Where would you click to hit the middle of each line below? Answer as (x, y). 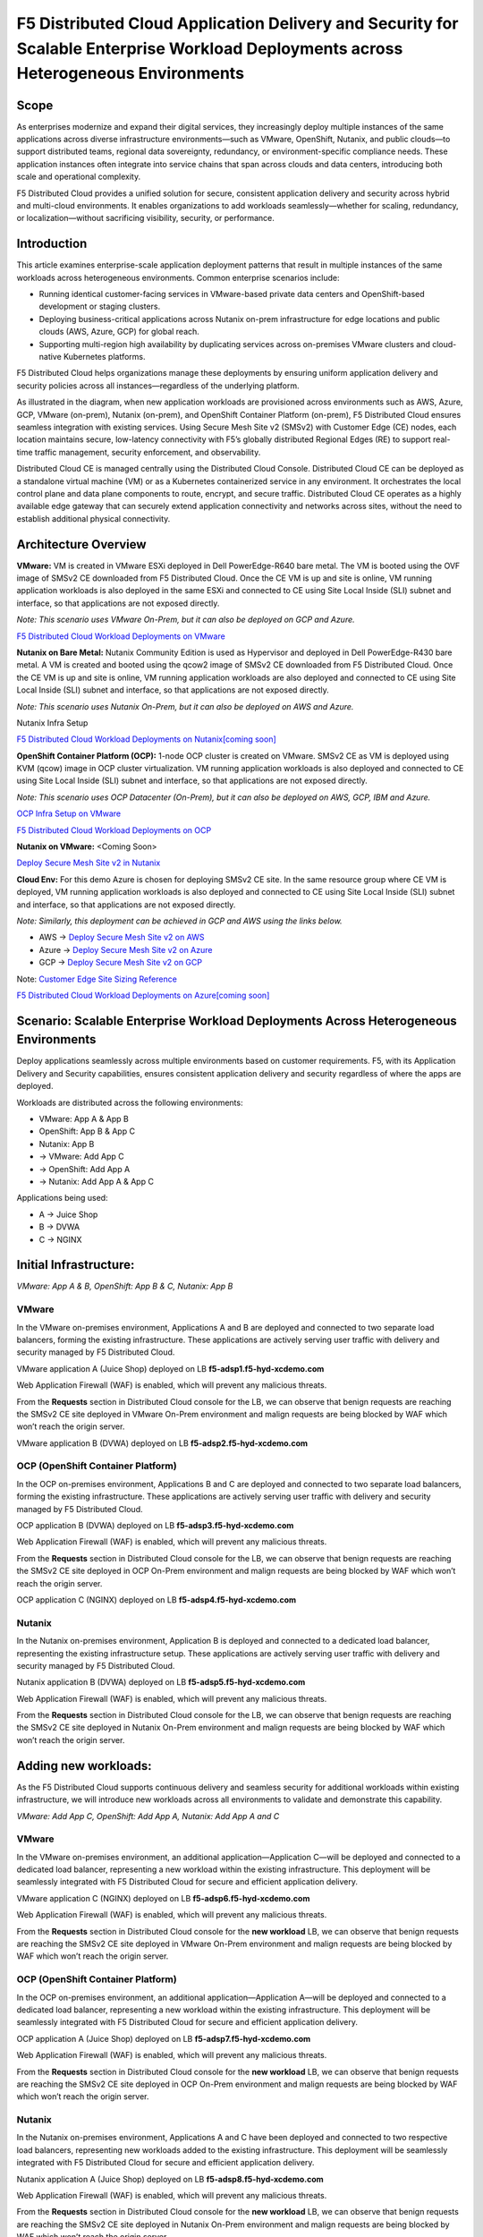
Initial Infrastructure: (76, 1265)
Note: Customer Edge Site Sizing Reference (97, 979)
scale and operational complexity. (79, 177)
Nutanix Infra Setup (52, 723)
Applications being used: (62, 1198)
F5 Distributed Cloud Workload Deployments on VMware (121, 636)
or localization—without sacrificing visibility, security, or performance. (145, 218)
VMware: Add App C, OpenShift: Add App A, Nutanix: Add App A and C (148, 1816)
